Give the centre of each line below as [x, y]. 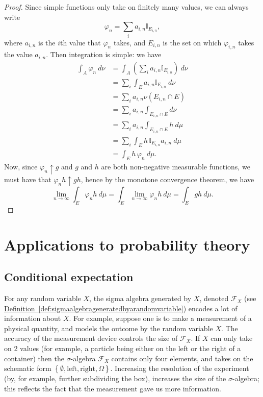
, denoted [214, 298]
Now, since [21, 166]
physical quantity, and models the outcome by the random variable [109, 328]
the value [18, 54]
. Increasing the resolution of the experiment [180, 368]
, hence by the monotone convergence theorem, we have [167, 179]
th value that [81, 42]
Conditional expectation [69, 277]
